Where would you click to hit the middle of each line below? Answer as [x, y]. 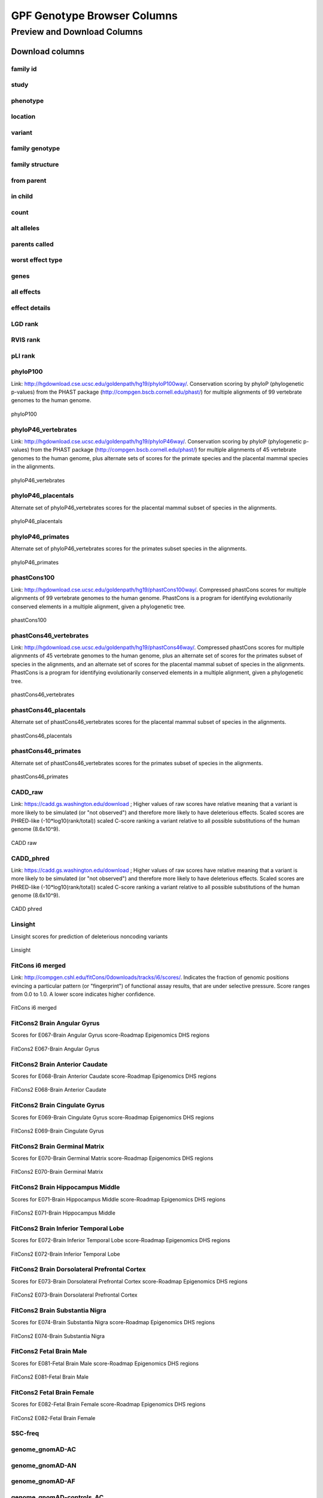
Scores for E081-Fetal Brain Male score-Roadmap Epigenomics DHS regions [105, 1363]
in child [22, 197]
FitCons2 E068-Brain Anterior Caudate [59, 1090]
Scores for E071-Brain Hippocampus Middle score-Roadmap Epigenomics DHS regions [118, 1199]
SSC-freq [25, 1433]
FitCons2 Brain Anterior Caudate [59, 1064]
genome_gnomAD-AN [44, 1465]
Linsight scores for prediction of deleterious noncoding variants [89, 936]
